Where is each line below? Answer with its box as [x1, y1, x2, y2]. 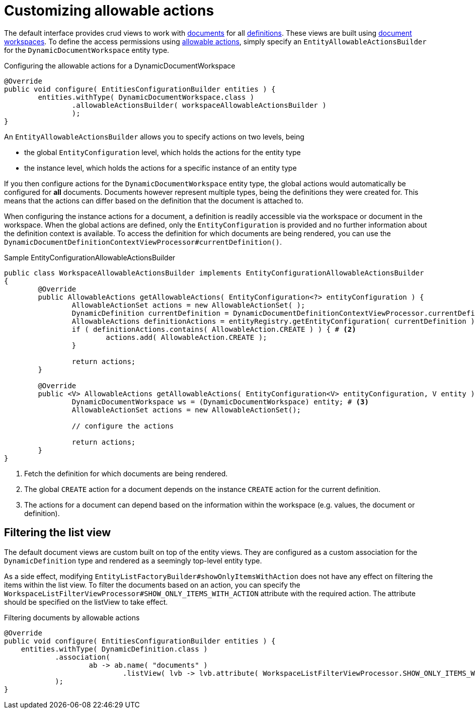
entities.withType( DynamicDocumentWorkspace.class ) [38, 93, 255, 101]
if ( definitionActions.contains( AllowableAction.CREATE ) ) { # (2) [71, 325, 356, 333]
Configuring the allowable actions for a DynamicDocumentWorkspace [4, 61, 235, 70]
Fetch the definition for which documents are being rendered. [24, 469, 228, 478]
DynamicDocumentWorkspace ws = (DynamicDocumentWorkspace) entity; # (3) [71, 397, 369, 406]
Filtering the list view [4, 526, 111, 539]
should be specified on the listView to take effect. [4, 597, 168, 606]
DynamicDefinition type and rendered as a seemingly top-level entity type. [4, 556, 262, 565]
